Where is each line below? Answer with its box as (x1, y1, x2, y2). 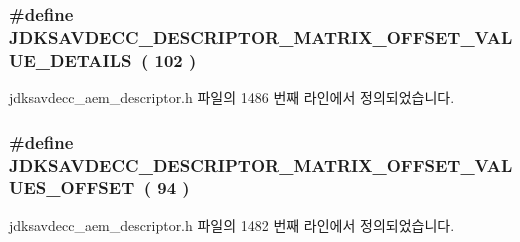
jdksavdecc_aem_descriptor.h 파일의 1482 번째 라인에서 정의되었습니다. (9, 214, 455, 235)
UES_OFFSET (9, 175, 135, 200)
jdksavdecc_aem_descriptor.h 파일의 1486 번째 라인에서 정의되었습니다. (9, 87, 455, 108)
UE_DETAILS (9, 47, 132, 72)
